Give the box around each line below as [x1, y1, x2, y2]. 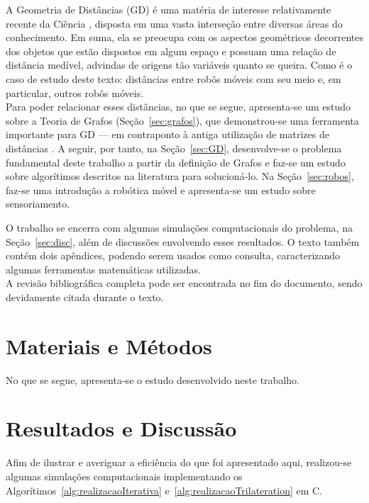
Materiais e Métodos [6, 331, 212, 360]
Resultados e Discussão [6, 414, 237, 443]
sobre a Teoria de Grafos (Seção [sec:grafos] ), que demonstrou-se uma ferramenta [6, 113, 359, 128]
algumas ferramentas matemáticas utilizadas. [6, 261, 201, 276]
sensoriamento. [6, 196, 70, 211]
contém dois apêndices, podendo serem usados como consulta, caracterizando [6, 248, 341, 263]
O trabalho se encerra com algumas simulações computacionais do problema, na [6, 220, 353, 234]
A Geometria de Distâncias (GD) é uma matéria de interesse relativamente [6, 2, 331, 16]
